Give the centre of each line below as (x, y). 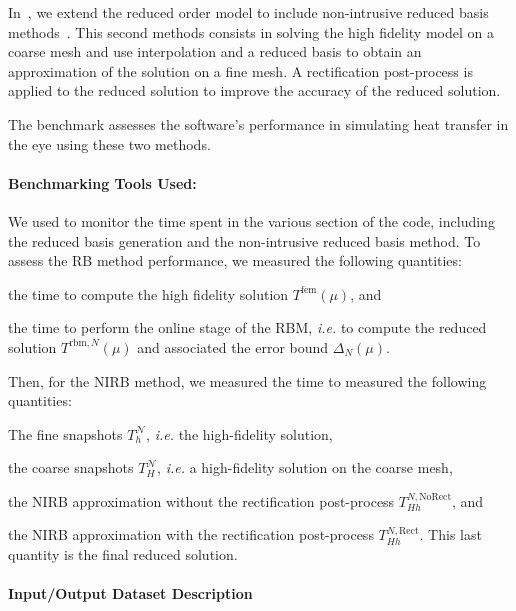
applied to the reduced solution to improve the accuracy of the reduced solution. (254, 90)
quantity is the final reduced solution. (123, 554)
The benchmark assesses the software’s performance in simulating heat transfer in (258, 123)
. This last (450, 534)
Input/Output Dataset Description (130, 593)
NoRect (435, 497)
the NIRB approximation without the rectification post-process (201, 500)
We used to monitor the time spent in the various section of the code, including (251, 220)
